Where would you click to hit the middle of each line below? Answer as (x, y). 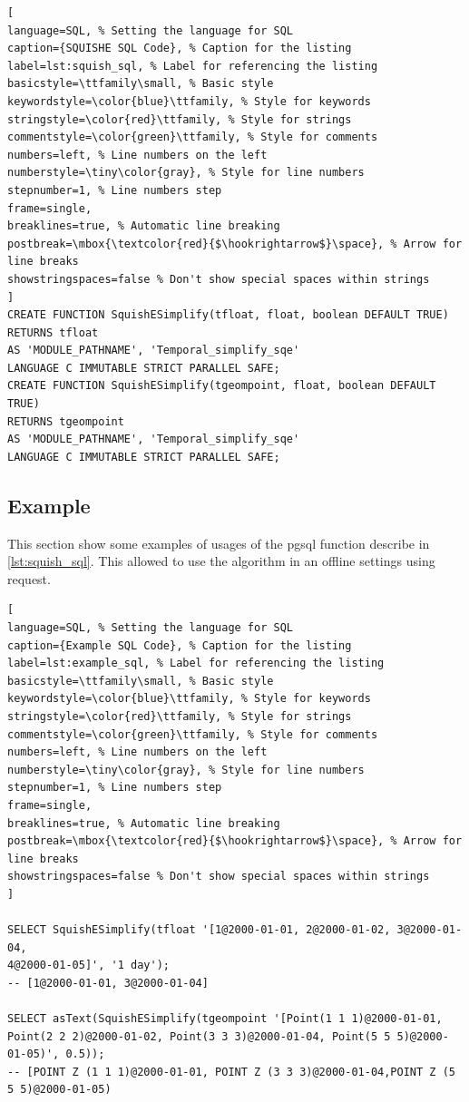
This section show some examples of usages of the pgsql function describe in (219, 543)
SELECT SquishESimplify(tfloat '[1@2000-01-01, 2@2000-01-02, (199, 930)
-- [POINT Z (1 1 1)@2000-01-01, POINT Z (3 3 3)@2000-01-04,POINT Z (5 (231, 1072)
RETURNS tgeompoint (66, 421)
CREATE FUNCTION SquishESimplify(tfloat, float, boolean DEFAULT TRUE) (228, 315)
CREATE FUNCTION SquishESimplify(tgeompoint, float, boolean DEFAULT (222, 386)
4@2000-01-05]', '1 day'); (88, 965)
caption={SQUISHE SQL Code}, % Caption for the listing (180, 49)
